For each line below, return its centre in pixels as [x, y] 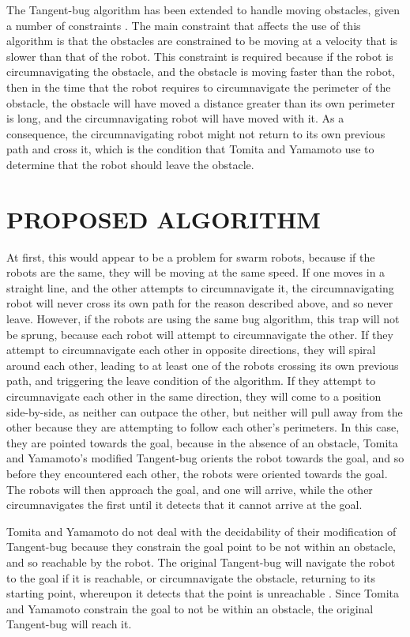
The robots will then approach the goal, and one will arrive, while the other [190, 489]
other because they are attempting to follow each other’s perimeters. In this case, [203, 427]
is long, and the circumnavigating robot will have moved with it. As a [175, 118]
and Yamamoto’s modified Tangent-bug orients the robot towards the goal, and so [205, 458]
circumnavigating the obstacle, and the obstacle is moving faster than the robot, [201, 72]
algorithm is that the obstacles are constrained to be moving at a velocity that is [202, 41]
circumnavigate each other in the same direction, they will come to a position [194, 396]
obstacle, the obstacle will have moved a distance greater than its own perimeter [201, 102]
